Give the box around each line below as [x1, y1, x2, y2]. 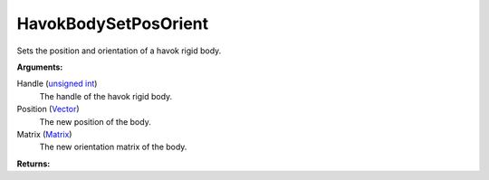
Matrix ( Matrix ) [16, 128, 72, 139]
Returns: [16, 158, 51, 169]
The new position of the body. [39, 116, 151, 127]
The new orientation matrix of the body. [39, 141, 187, 153]
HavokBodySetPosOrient [16, 14, 209, 33]
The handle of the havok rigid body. [39, 90, 173, 101]
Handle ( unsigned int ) [16, 78, 98, 90]
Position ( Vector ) [16, 104, 81, 115]
